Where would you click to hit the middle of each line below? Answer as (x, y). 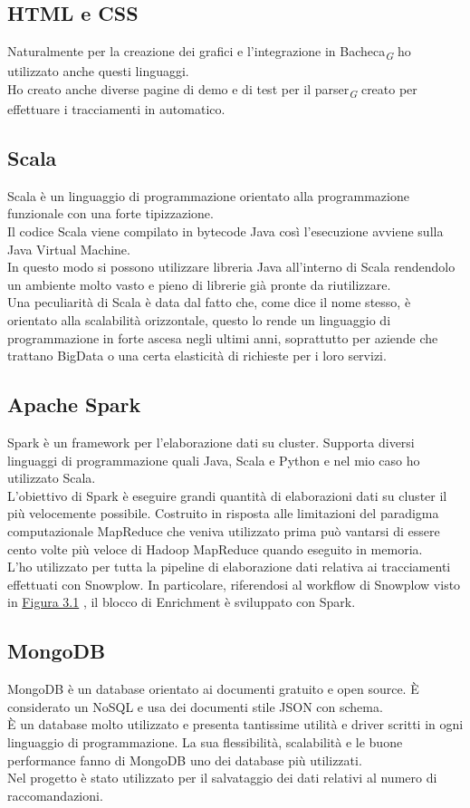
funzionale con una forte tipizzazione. (110, 213)
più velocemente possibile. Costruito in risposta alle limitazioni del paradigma (223, 513)
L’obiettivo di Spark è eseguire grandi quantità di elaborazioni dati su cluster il (227, 495)
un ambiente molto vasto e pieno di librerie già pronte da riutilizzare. (199, 284)
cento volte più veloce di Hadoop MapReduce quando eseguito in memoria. (215, 548)
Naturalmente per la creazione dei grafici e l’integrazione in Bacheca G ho (209, 52)
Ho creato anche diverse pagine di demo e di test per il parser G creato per (212, 90)
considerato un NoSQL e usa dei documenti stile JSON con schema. (195, 706)
